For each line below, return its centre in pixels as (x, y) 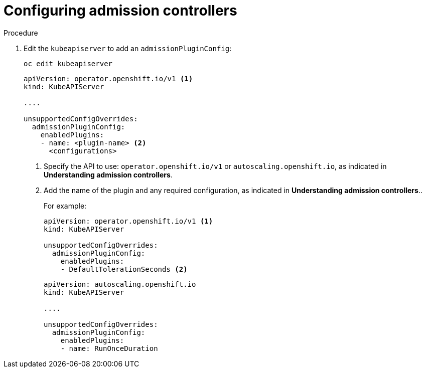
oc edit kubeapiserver (68, 63)
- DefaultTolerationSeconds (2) (124, 269)
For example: (65, 206)
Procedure (21, 33)
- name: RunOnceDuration (109, 348)
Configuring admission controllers (120, 11)
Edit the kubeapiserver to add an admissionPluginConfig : (128, 48)
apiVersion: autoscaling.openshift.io (120, 284)
